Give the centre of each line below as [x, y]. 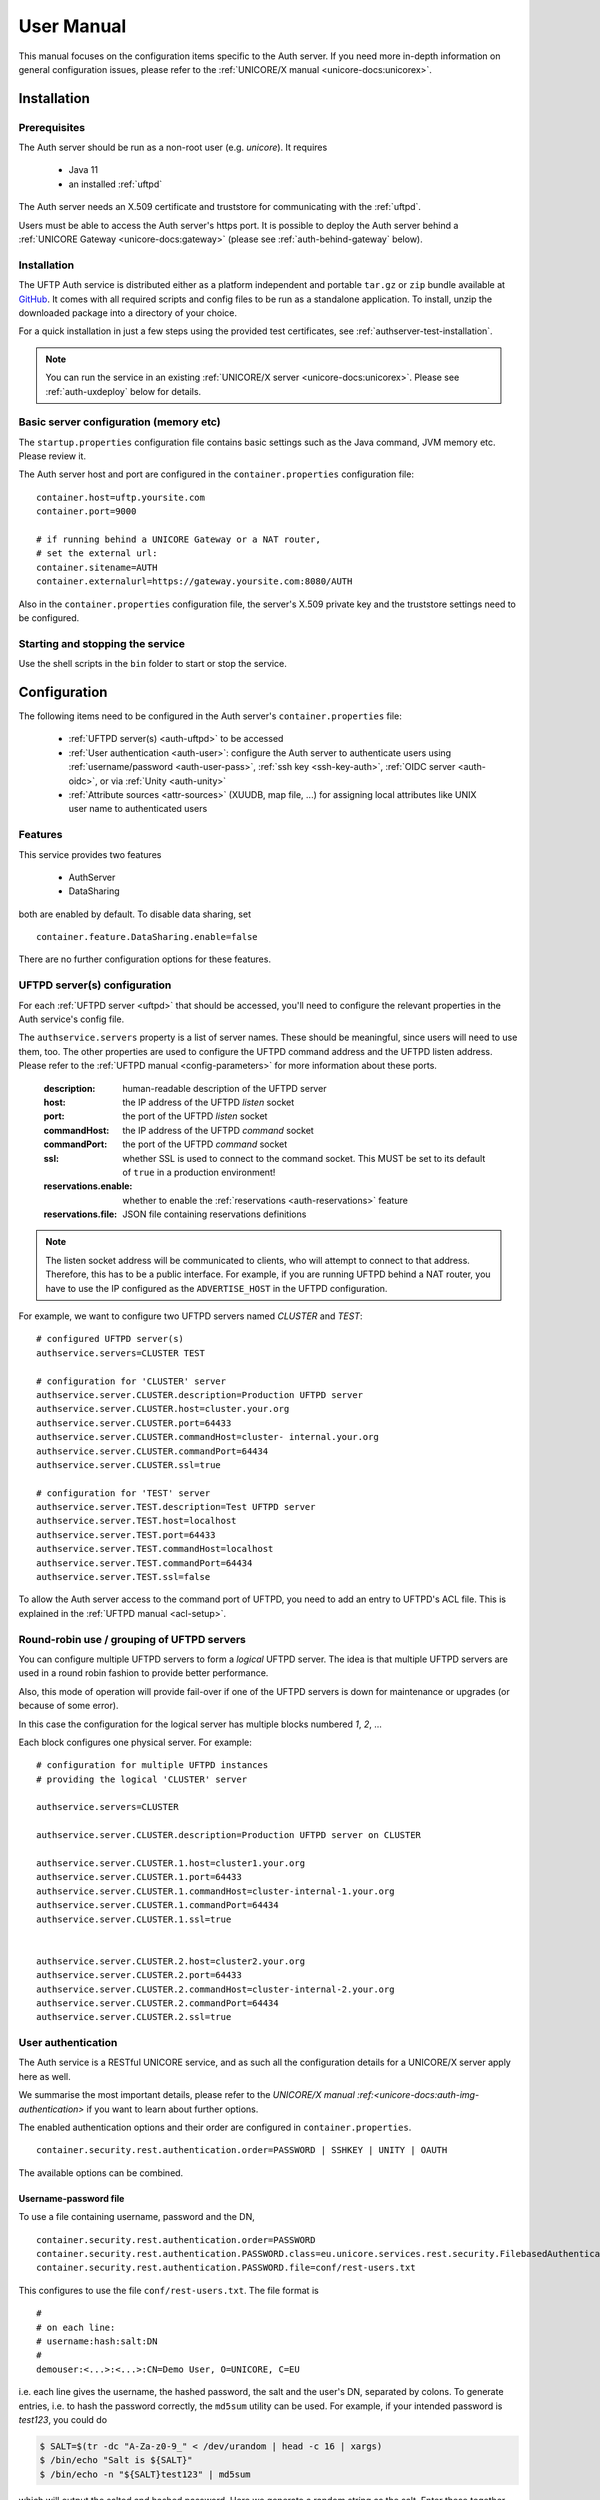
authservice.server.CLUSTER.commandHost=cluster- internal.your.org [207, 1437]
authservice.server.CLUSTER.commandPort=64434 [152, 1451]
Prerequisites [51, 127]
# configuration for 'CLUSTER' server [131, 1381]
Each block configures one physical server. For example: [135, 1742]
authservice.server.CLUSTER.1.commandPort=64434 [157, 1905]
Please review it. [52, 456]
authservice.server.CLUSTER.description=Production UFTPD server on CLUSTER [229, 1835]
